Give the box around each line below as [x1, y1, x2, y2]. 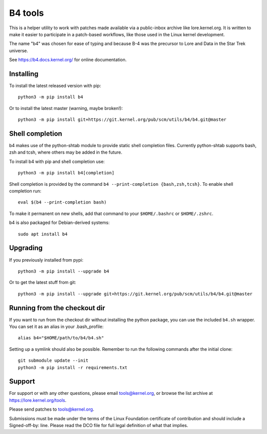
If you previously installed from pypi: [9, 257, 84, 263]
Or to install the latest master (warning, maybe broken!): [9, 105, 123, 111]
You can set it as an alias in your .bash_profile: [9, 324, 104, 329]
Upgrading [9, 244, 43, 252]
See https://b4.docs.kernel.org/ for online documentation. [9, 57, 127, 63]
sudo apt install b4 [18, 231, 68, 237]
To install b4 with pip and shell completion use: [9, 159, 105, 164]
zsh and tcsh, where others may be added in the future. [9, 149, 123, 156]
